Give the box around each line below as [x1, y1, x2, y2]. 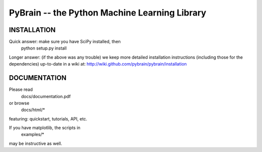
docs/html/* [21, 107, 45, 113]
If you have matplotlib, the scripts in [9, 125, 81, 131]
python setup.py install [21, 45, 67, 51]
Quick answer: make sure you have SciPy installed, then [9, 39, 121, 45]
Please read [9, 86, 33, 92]
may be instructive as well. [9, 140, 63, 146]
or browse [9, 100, 30, 106]
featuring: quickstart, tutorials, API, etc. [9, 116, 87, 121]
